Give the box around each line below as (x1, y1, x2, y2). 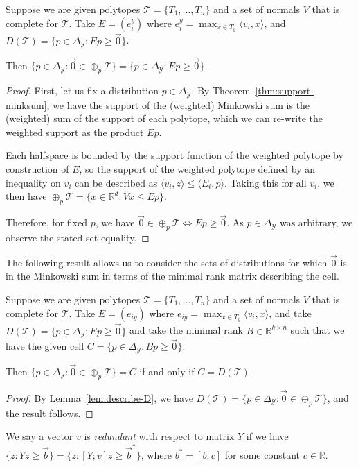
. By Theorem (191, 83, 251, 98)
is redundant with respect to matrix (84, 429, 235, 443)
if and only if (139, 364, 195, 378)
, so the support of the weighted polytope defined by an (79, 161, 316, 176)
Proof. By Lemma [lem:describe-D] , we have (6, 391, 193, 405)
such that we (290, 323, 345, 337)
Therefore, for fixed (6, 215, 87, 230)
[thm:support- (255, 83, 314, 98)
